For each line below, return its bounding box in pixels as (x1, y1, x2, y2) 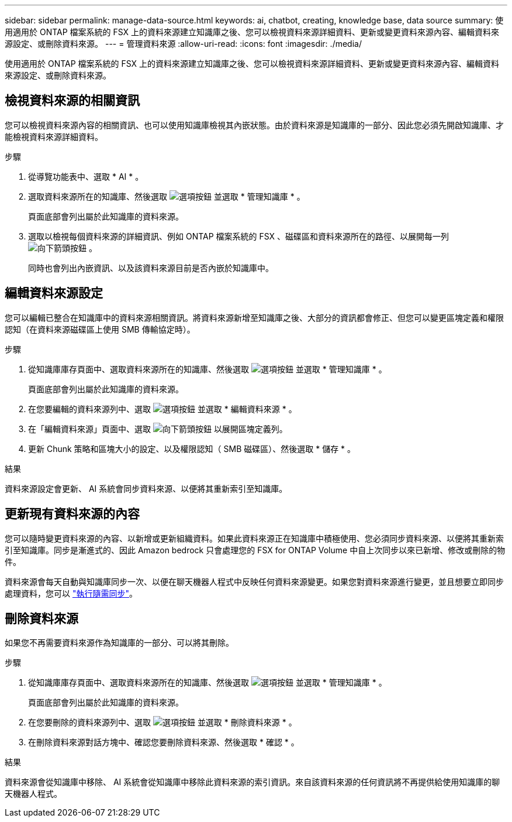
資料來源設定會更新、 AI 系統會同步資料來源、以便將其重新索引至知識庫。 (5, 483, 288, 494)
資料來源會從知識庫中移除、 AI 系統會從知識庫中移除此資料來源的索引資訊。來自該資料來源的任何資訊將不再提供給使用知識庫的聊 (5, 777, 500, 787)
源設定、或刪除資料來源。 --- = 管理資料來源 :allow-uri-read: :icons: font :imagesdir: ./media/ (5, 39, 362, 49)
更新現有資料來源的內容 (5, 506, 140, 522)
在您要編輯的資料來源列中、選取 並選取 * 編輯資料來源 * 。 (28, 403, 297, 414)
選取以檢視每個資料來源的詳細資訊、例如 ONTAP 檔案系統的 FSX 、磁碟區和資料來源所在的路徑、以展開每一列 (28, 231, 449, 241)
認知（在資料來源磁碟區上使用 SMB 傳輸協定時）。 (5, 324, 195, 334)
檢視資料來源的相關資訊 (5, 93, 140, 108)
